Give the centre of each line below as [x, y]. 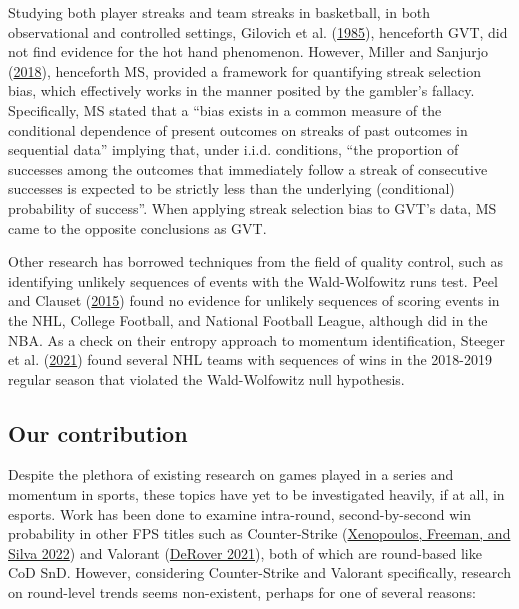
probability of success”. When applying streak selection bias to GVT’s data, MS [252, 207]
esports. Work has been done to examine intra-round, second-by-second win [239, 513]
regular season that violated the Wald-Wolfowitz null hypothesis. [206, 378]
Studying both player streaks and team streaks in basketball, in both [219, 12]
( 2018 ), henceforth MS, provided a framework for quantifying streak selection [244, 70]
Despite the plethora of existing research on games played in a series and [231, 474]
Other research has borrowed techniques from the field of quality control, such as [255, 261]
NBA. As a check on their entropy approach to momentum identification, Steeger [257, 339]
